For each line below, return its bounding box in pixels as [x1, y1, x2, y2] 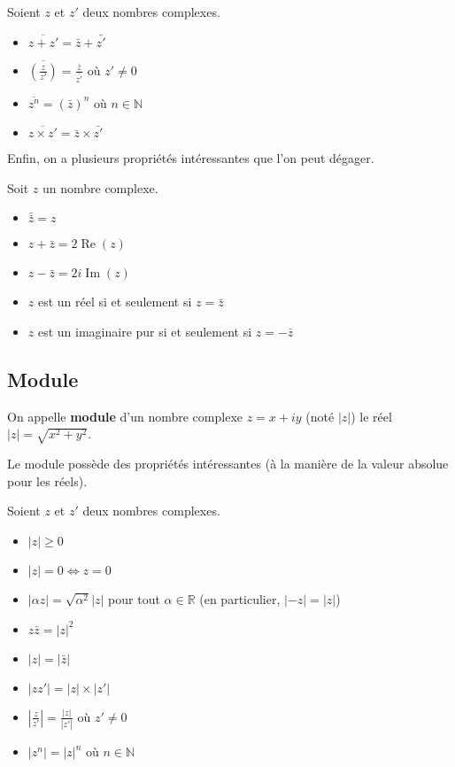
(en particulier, [199, 589, 281, 608]
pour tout [108, 589, 160, 608]
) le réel [351, 407, 392, 425]
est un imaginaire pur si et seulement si [37, 322, 252, 341]
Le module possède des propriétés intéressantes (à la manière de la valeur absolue [7, 454, 449, 473]
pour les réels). [7, 471, 88, 490]
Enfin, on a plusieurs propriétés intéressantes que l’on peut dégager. [7, 149, 374, 167]
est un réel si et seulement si [37, 292, 192, 311]
